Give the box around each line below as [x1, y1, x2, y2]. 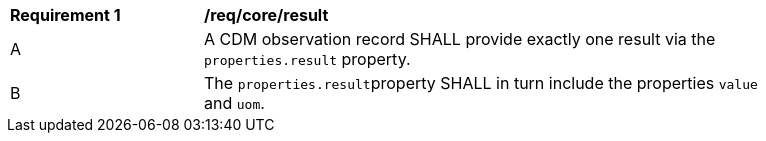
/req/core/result [204, 5, 329, 25]
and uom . [204, 93, 265, 113]
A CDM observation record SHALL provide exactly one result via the [204, 29, 716, 49]
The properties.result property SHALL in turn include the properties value [204, 73, 758, 93]
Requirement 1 [10, 5, 121, 25]
